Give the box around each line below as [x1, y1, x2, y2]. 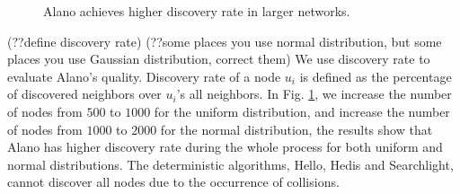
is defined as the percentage [299, 66, 452, 85]
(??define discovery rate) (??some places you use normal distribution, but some [7, 31, 442, 50]
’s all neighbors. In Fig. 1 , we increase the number [176, 84, 452, 103]
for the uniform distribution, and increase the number [154, 101, 450, 120]
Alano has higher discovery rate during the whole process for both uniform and [7, 137, 443, 156]
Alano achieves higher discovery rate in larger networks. [43, 2, 350, 20]
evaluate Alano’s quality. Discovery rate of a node [7, 66, 281, 85]
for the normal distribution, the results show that [160, 119, 433, 138]
